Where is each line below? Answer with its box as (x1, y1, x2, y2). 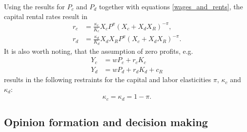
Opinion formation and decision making (4, 114, 208, 130)
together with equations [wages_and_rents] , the (99, 1, 243, 11)
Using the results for (4, 1, 65, 11)
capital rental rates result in (4, 11, 87, 21)
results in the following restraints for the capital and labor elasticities (4, 74, 211, 85)
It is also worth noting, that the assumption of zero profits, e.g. (4, 45, 193, 56)
